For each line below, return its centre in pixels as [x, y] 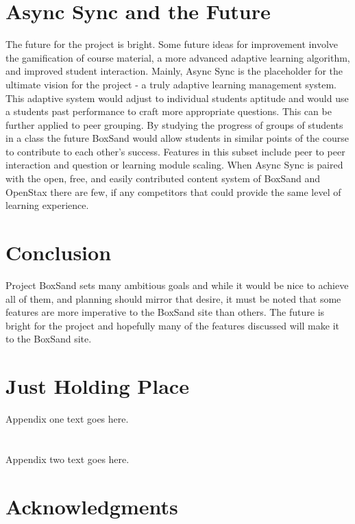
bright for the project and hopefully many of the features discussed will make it [172, 325]
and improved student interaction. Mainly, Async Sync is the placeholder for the [174, 71]
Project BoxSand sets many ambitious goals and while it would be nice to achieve [177, 285]
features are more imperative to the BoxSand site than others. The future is [165, 312]
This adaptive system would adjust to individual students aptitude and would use [177, 98]
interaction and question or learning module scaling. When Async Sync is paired [174, 165]
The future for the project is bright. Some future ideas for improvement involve [172, 44]
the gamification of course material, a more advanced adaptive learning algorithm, [178, 57]
